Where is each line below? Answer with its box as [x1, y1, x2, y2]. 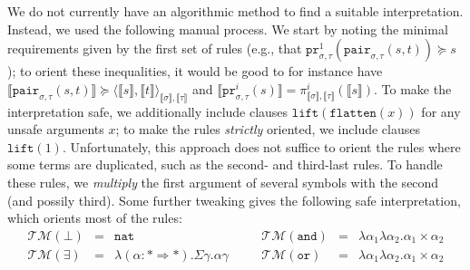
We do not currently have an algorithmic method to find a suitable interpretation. [7, 2, 464, 20]
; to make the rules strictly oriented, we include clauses [115, 120, 420, 139]
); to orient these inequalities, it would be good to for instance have [7, 62, 383, 81]
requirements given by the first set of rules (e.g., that [7, 39, 302, 58]
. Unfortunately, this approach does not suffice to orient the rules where [62, 137, 461, 156]
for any [421, 101, 461, 121]
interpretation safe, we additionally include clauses [7, 101, 289, 121]
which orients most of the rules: [7, 208, 182, 227]
